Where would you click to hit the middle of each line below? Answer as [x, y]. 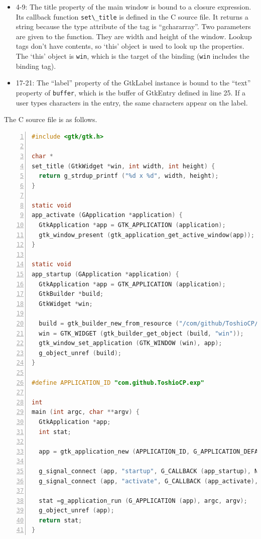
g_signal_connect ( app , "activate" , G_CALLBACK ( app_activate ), [149, 481]
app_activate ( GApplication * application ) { [107, 215]
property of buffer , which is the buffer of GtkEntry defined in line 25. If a [131, 92]
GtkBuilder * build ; [71, 294]
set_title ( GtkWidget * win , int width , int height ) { [123, 166]
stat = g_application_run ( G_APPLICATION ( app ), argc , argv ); [143, 501]
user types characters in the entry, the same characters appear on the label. [132, 102]
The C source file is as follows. [51, 119]
